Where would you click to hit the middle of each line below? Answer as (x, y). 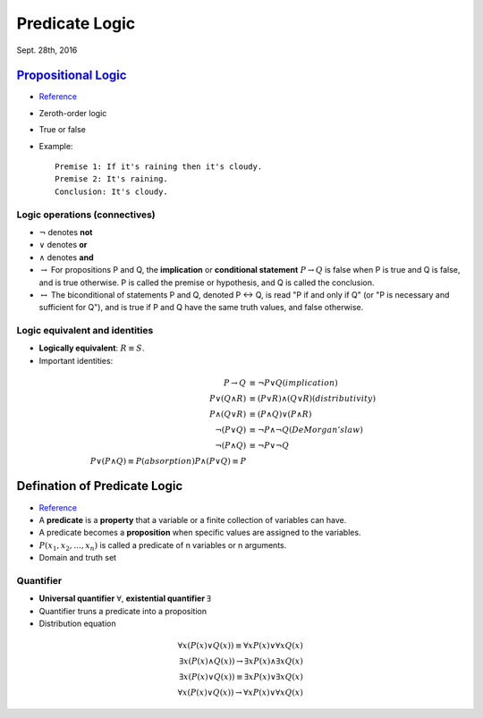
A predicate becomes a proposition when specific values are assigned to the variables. (200, 533)
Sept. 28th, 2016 (47, 50)
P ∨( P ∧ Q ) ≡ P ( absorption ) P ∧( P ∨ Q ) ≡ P (168, 461)
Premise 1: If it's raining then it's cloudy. (159, 167)
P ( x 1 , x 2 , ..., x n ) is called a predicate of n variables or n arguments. (163, 546)
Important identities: (76, 360)
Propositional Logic (72, 76)
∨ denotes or (63, 245)
